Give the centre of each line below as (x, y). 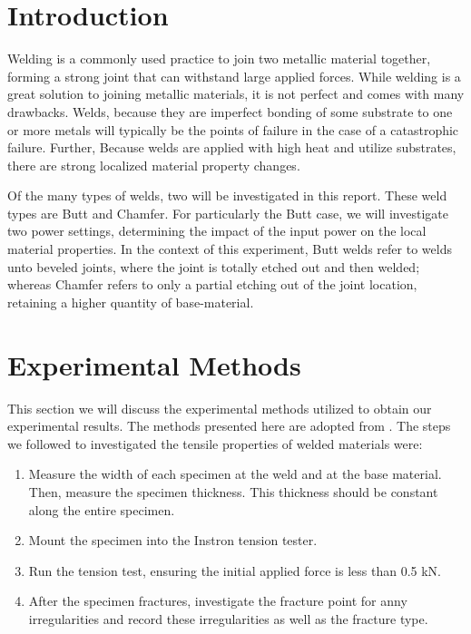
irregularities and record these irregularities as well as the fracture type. (228, 618)
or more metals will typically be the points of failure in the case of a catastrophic (233, 129)
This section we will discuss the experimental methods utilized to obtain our (220, 408)
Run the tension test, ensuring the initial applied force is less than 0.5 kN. (235, 570)
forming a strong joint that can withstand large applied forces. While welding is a (234, 76)
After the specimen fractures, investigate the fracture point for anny (218, 601)
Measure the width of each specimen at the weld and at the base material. (235, 474)
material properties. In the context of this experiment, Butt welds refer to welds (230, 249)
